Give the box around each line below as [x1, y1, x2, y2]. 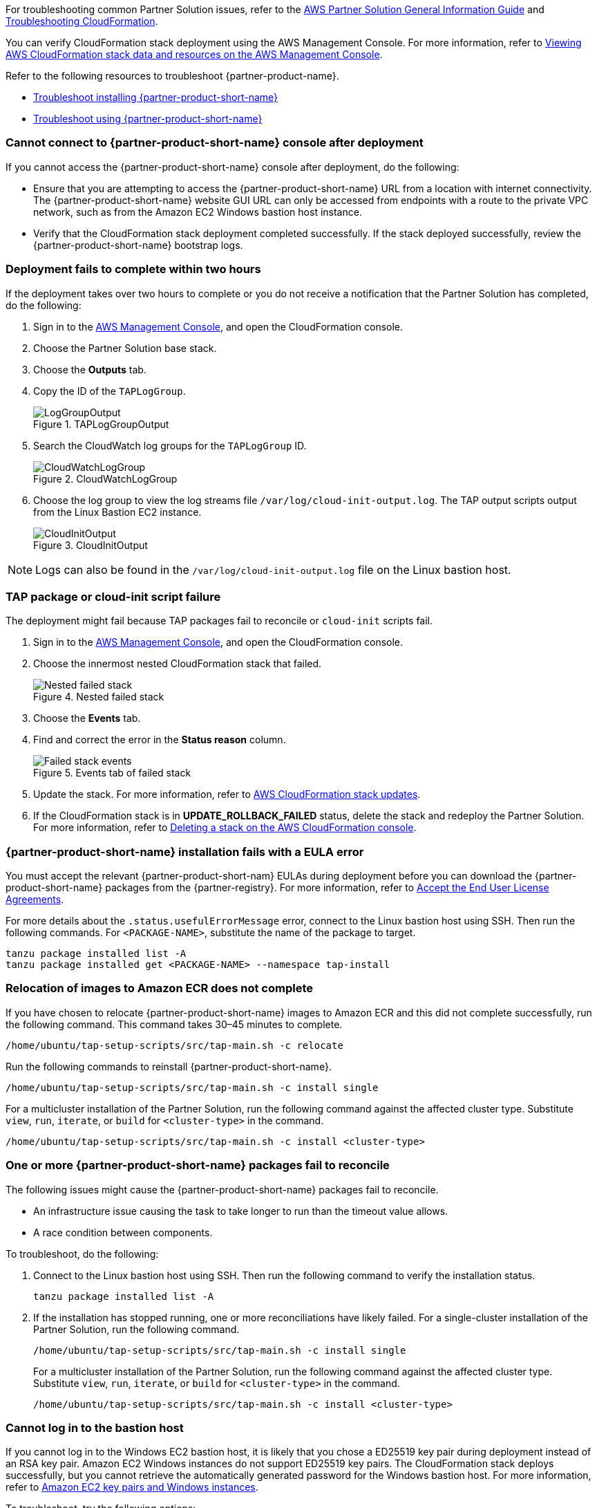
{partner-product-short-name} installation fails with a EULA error [6, 844, 364, 859]
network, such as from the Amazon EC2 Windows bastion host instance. [33, 205, 362, 218]
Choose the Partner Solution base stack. [33, 342, 217, 354]
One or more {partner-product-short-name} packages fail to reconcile [6, 1158, 390, 1173]
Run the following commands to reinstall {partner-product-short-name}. [6, 1060, 332, 1072]
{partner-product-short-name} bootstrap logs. [33, 239, 243, 251]
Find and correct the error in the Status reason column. [33, 734, 286, 746]
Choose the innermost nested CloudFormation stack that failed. [33, 658, 322, 670]
